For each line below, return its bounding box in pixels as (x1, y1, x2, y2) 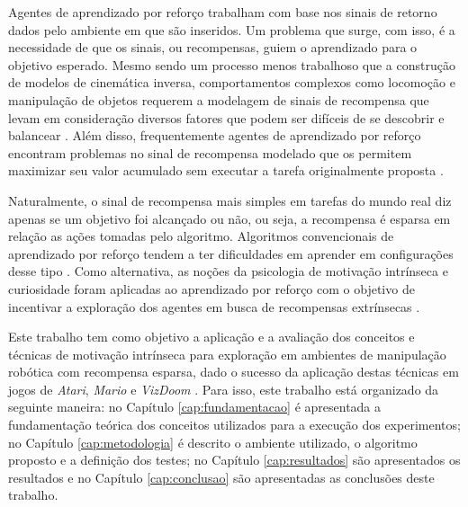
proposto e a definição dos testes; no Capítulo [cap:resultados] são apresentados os (8, 450, 461, 469)
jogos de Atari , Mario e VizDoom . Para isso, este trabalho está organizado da (8, 379, 439, 398)
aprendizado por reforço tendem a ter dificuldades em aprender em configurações (8, 244, 454, 262)
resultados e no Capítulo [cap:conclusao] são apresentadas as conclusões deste (8, 467, 435, 486)
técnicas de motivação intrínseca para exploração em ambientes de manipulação (8, 344, 446, 363)
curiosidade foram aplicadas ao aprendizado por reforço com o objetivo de (8, 279, 415, 298)
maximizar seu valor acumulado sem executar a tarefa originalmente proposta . (8, 161, 444, 180)
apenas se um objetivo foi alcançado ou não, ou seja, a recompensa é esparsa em (8, 209, 451, 227)
